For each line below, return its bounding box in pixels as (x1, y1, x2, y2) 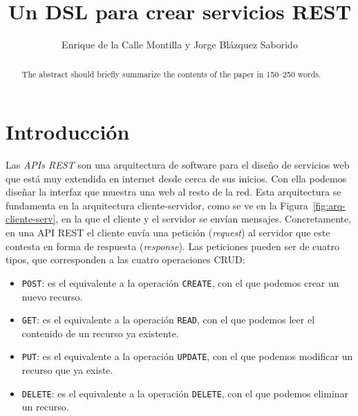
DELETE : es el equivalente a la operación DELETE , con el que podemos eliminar (21, 386, 349, 400)
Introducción (6, 117, 130, 146)
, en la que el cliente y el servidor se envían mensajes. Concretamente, (55, 211, 352, 226)
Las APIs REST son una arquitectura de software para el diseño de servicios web (6, 158, 350, 172)
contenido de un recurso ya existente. (21, 325, 179, 340)
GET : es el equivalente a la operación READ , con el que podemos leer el (21, 312, 315, 327)
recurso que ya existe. (21, 363, 113, 377)
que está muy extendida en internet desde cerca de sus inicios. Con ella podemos (6, 171, 347, 185)
